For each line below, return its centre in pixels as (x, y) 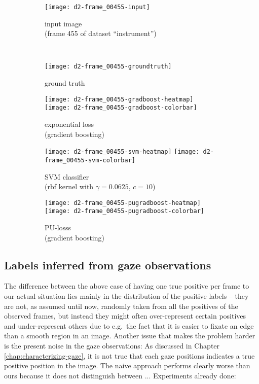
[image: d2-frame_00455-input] (97, 7)
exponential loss (69, 124)
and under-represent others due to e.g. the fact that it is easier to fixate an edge (129, 325)
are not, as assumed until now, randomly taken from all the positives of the (121, 306)
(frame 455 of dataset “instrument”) (101, 33)
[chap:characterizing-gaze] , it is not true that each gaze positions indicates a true (129, 355)
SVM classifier (67, 176)
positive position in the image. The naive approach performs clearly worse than (127, 365)
